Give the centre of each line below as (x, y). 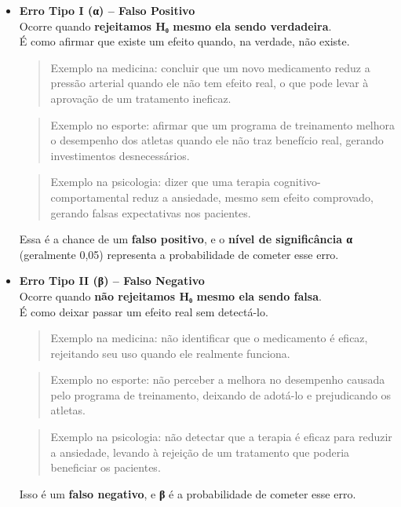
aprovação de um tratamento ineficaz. (141, 98)
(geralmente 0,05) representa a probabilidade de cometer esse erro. (179, 254)
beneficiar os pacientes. (106, 467)
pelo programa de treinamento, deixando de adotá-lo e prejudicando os (221, 394)
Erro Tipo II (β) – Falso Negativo (112, 281)
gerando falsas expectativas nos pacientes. (151, 212)
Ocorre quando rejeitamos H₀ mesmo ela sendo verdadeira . (175, 26)
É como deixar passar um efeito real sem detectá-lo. (144, 311)
